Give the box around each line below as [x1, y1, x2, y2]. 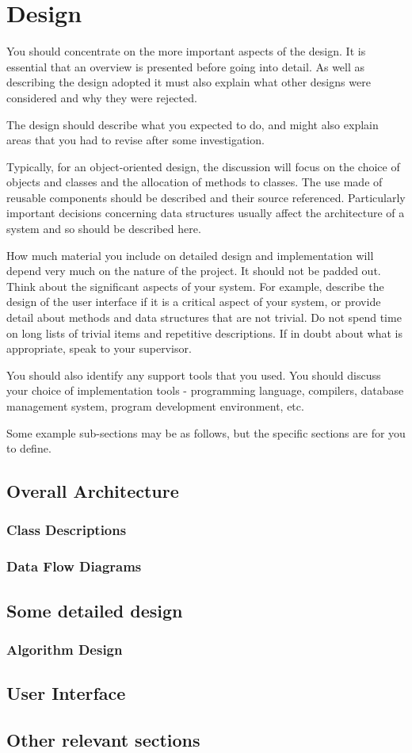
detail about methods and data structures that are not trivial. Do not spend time [6, 309, 402, 326]
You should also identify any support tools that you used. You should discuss [6, 366, 381, 383]
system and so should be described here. [6, 220, 201, 237]
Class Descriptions [6, 520, 127, 540]
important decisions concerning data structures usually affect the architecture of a [6, 204, 405, 221]
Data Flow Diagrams [6, 556, 142, 576]
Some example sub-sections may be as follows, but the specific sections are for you [6, 424, 406, 441]
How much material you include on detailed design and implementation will [6, 247, 374, 263]
